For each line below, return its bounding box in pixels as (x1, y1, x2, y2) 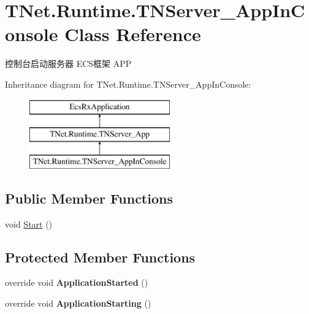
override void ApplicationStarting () (5, 297, 151, 310)
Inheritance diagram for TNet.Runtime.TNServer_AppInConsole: (5, 77, 251, 90)
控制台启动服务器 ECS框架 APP (5, 57, 132, 70)
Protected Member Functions (5, 247, 196, 266)
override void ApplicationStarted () (5, 276, 148, 289)
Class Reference (64, 21, 201, 47)
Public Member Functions (5, 188, 173, 207)
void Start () (5, 217, 53, 230)
